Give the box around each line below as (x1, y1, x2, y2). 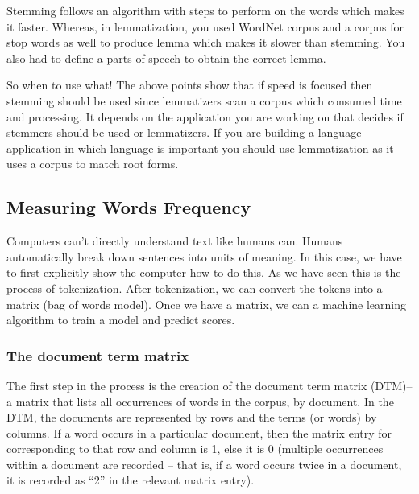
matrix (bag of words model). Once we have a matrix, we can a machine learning (6, 295, 407, 312)
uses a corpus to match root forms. (6, 155, 179, 172)
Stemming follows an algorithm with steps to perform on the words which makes (6, 2, 404, 19)
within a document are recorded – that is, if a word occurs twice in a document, (6, 455, 402, 472)
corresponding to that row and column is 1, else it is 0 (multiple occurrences (6, 440, 384, 457)
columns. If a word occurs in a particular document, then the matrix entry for (6, 424, 392, 441)
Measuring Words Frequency (6, 195, 251, 220)
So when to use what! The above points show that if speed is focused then (6, 76, 373, 93)
